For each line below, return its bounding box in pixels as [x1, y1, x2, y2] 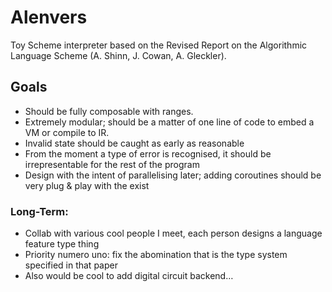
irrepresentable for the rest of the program [24, 158, 200, 170]
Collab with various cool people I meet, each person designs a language [24, 227, 323, 240]
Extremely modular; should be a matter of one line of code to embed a [24, 116, 315, 128]
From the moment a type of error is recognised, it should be [24, 147, 272, 160]
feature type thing [24, 238, 100, 250]
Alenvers [10, 6, 88, 29]
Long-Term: [10, 204, 69, 218]
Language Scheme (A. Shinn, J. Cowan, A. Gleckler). [10, 49, 227, 61]
